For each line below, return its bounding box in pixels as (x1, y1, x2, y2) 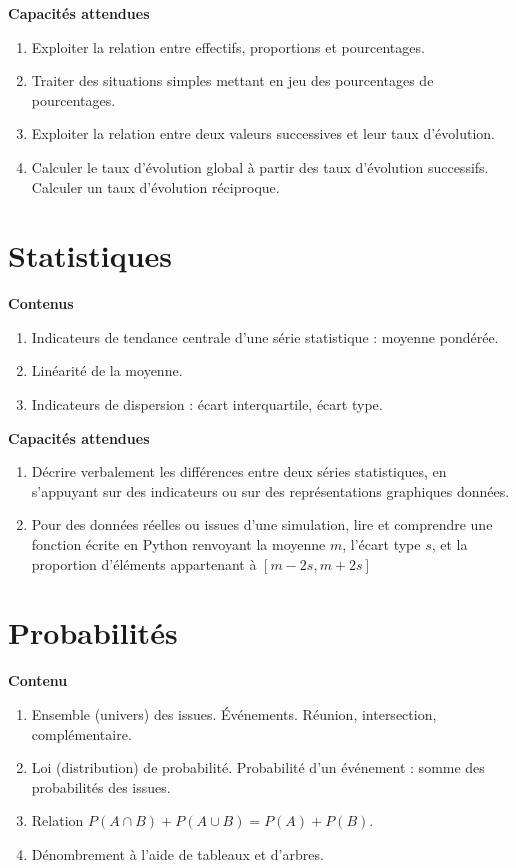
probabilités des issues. (31, 776, 171, 797)
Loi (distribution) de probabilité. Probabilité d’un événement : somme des (31, 757, 485, 778)
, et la (431, 534, 468, 555)
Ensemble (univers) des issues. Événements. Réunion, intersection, (31, 703, 437, 724)
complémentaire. (31, 723, 132, 744)
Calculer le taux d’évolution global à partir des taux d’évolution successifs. (31, 156, 489, 177)
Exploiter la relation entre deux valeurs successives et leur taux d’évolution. (31, 123, 495, 144)
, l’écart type (342, 534, 421, 555)
